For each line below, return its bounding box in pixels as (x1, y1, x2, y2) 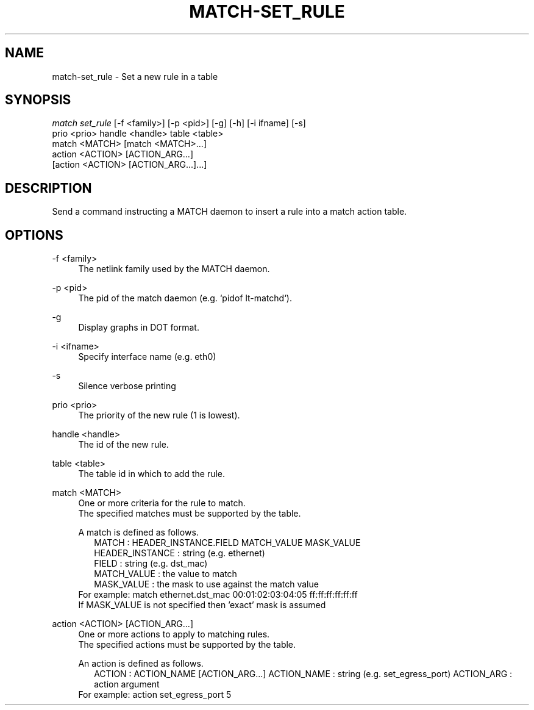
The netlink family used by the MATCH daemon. (78, 264, 270, 274)
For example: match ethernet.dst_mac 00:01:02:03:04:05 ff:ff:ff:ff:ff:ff (78, 589, 358, 600)
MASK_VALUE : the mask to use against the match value (94, 579, 319, 590)
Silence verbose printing (78, 381, 176, 392)
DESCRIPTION (5, 180, 92, 196)
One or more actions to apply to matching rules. (78, 629, 270, 640)
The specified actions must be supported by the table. (78, 639, 296, 650)
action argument (94, 679, 160, 690)
